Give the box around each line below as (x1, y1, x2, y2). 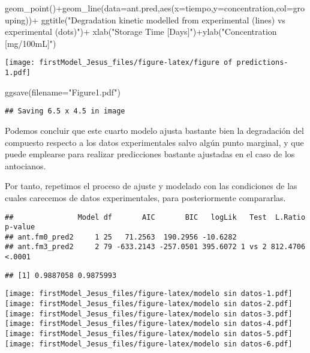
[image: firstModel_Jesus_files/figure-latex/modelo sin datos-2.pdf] (5, 300, 293, 309)
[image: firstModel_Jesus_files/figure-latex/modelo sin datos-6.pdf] (5, 339, 293, 348)
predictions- (236, 58, 288, 67)
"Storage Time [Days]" (112, 25, 193, 38)
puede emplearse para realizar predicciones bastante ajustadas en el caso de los (5, 148, 295, 160)
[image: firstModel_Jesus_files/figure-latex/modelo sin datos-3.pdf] (5, 309, 293, 318)
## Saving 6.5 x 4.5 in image (5, 107, 125, 116)
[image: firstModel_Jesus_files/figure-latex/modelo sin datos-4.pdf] (5, 319, 293, 328)
